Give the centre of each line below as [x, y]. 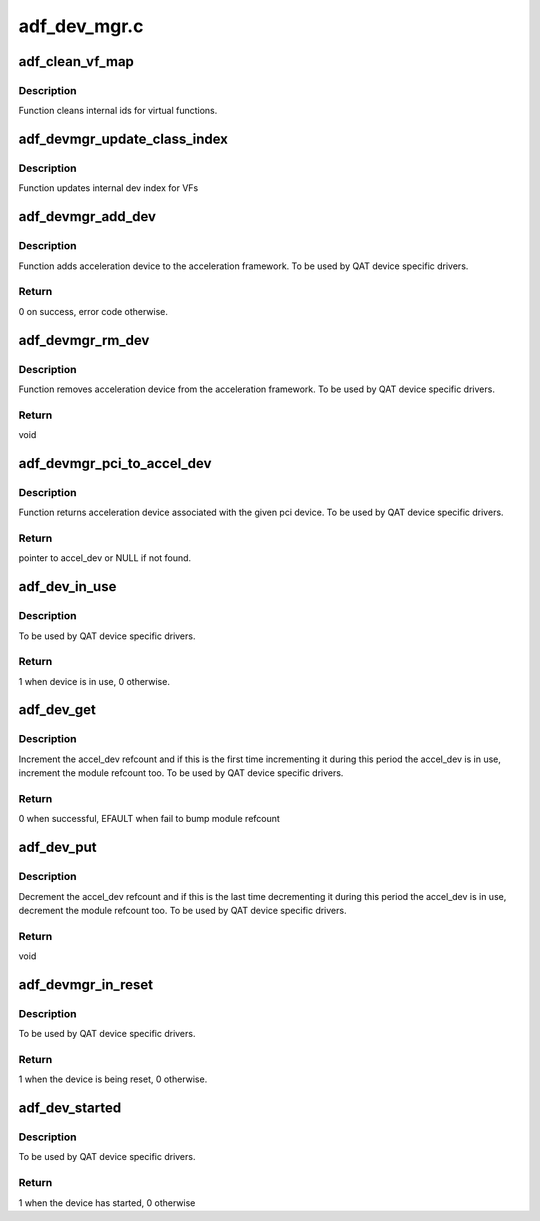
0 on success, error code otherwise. [93, 311]
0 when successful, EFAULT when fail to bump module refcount [149, 819]
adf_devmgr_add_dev [87, 216]
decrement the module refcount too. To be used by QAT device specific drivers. [182, 910]
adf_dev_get [57, 710]
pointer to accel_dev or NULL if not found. [105, 558]
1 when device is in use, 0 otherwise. [94, 681]
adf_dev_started [70, 1108]
